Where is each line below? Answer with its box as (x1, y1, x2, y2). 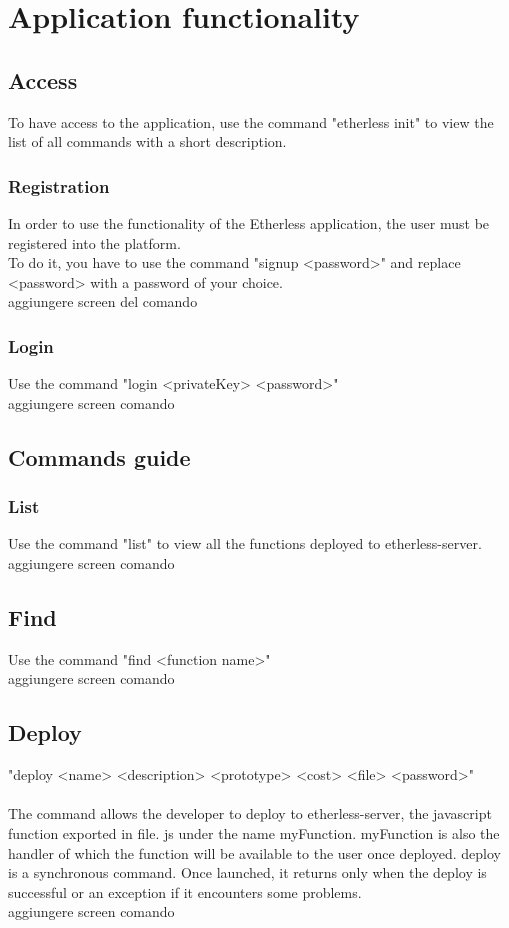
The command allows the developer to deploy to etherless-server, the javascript (8, 803, 492, 824)
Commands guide (8, 441, 191, 472)
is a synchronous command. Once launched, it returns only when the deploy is (8, 862, 487, 883)
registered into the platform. (8, 232, 181, 253)
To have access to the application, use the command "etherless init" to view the (8, 111, 494, 132)
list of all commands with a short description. (8, 131, 287, 152)
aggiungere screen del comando (8, 291, 198, 312)
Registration (8, 173, 110, 198)
